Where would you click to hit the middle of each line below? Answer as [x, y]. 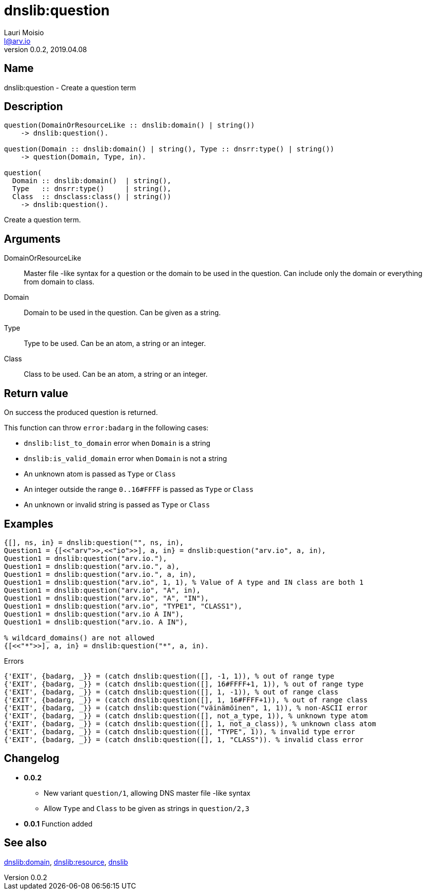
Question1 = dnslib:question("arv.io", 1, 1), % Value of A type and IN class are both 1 [184, 582]
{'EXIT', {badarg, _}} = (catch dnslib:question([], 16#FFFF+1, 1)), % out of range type [184, 684]
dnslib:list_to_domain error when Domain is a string [117, 443]
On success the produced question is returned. [81, 413]
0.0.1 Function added [58, 824]
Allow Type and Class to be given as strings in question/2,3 [147, 808]
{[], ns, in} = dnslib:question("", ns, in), [94, 542]
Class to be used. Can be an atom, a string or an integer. [116, 374]
